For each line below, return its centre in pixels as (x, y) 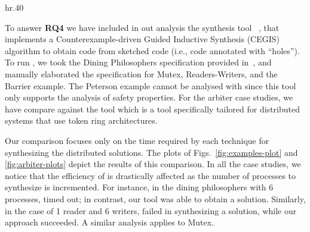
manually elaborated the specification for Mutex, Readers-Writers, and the (141, 73)
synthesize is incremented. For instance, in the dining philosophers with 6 (139, 187)
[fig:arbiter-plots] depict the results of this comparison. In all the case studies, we (153, 164)
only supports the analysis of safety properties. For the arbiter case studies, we (149, 97)
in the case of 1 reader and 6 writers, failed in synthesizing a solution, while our (151, 210)
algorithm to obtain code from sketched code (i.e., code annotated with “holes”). (152, 50)
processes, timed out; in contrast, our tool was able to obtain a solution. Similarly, (155, 198)
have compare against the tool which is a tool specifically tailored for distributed (152, 109)
